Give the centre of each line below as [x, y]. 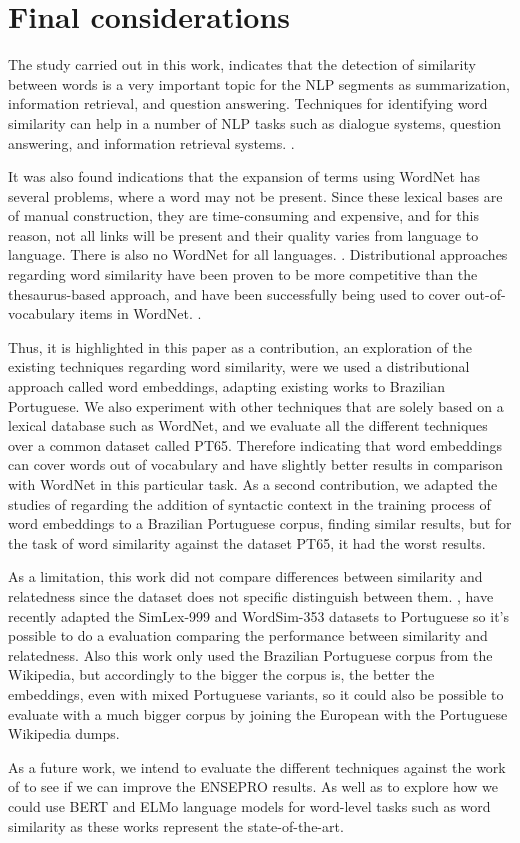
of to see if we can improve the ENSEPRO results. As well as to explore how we [253, 786]
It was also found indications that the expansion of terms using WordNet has [244, 176]
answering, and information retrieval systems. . [151, 142]
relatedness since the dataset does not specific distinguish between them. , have [251, 595]
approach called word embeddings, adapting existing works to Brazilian [226, 386]
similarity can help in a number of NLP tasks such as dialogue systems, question [255, 122]
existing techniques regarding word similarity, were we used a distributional [239, 366]
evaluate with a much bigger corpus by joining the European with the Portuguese [258, 713]
